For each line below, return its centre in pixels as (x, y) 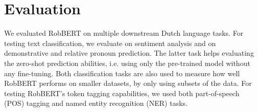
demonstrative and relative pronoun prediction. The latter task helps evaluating (129, 53)
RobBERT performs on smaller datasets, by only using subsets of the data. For (128, 83)
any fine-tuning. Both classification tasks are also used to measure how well (122, 73)
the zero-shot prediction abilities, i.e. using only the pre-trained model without (127, 63)
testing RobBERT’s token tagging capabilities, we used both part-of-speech (122, 93)
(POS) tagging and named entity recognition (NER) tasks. (96, 103)
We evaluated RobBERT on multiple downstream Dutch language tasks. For (124, 33)
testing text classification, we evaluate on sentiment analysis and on (110, 43)
